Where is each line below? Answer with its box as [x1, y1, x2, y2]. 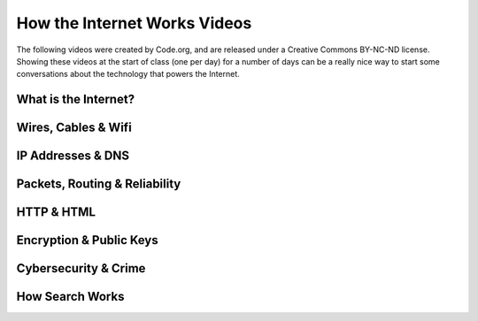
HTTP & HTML [16, 204, 96, 220]
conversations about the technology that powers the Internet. [16, 69, 241, 80]
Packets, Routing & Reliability [16, 177, 181, 192]
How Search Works [16, 289, 125, 304]
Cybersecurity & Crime [16, 261, 146, 276]
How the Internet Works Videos [16, 13, 252, 33]
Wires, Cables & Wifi [16, 120, 132, 135]
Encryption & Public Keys [16, 233, 158, 248]
